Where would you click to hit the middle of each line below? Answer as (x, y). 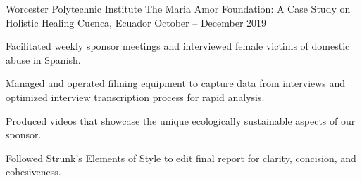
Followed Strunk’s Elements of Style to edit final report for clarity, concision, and (181, 157)
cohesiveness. (33, 172)
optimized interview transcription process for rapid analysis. (135, 96)
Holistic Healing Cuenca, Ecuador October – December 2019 (136, 22)
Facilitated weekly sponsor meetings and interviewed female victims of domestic (178, 46)
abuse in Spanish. (43, 59)
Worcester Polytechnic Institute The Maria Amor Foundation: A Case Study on (178, 8)
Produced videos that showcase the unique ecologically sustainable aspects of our (181, 120)
